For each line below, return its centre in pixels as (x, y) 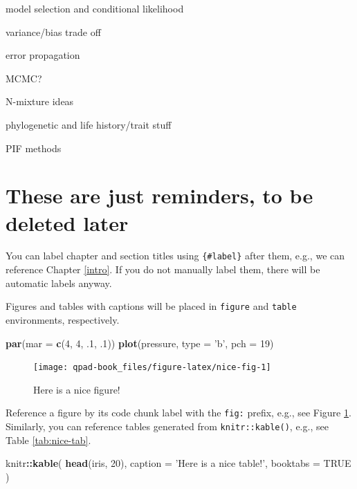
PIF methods (34, 148)
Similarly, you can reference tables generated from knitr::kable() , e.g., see (167, 426)
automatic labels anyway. (59, 283)
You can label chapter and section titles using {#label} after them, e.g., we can (175, 256)
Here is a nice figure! (77, 389)
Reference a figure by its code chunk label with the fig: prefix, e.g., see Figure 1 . (178, 413)
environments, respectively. (63, 319)
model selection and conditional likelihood (95, 8)
